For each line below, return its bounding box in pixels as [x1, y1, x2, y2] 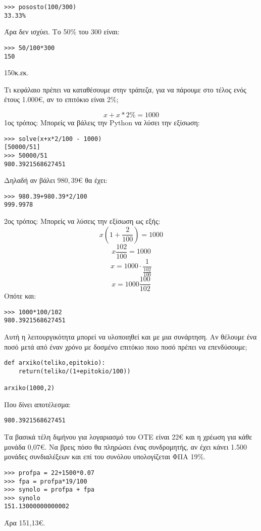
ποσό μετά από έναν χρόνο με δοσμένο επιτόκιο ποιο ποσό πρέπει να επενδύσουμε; [4, 341, 247, 352]
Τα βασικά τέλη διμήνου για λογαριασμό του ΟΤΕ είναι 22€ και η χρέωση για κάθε [4, 431, 252, 442]
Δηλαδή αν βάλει [4, 175, 55, 185]
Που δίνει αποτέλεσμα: [4, 399, 71, 409]
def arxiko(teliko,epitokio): [4, 359, 106, 367]
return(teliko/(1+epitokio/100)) [18, 367, 131, 375]
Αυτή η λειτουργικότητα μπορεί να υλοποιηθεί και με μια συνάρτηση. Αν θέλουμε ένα [4, 331, 257, 342]
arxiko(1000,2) [4, 384, 55, 392]
